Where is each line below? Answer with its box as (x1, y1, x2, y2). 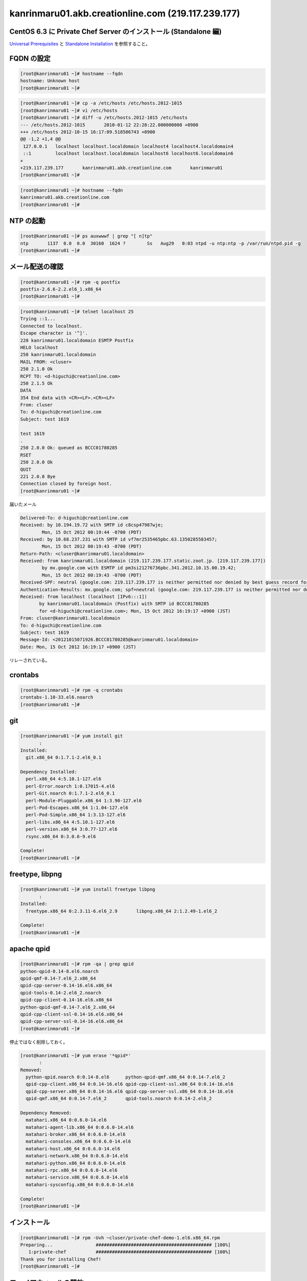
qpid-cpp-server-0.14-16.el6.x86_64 (20, 983, 113, 988)
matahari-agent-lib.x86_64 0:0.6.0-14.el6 (26, 1124, 134, 1130)
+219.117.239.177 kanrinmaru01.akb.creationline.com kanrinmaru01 (20, 164, 223, 171)
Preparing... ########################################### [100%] (20, 1242, 231, 1248)
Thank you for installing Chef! (20, 1256, 102, 1262)
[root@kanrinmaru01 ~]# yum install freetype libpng (20, 886, 156, 893)
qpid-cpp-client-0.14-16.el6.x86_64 (20, 997, 113, 1003)
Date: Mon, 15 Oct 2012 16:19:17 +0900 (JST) (20, 644, 137, 650)
